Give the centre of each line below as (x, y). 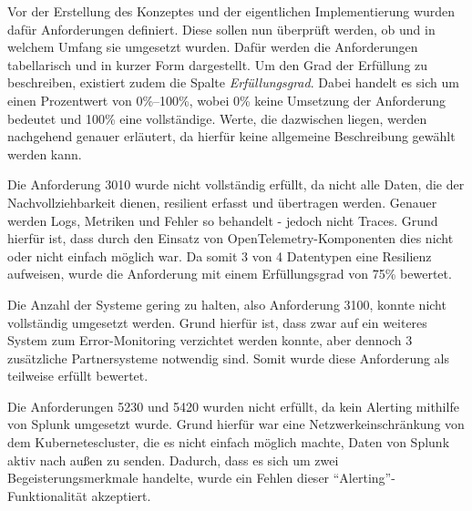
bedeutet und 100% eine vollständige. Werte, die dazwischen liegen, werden (217, 118)
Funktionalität (47, 495)
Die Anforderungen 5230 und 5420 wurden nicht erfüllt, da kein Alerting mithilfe (233, 406)
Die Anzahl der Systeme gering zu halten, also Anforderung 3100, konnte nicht (227, 304)
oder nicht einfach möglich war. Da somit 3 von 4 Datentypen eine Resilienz (220, 255)
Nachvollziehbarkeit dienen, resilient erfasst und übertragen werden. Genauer (222, 202)
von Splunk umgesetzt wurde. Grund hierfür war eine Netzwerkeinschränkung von (236, 424)
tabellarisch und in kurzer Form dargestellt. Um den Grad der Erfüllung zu (218, 64)
